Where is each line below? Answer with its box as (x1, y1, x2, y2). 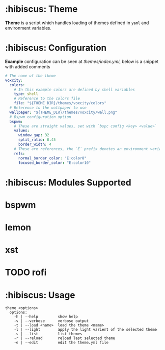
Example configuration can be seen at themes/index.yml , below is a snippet (5, 58, 159, 64)
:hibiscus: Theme (5, 3, 78, 15)
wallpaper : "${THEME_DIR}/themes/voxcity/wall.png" (9, 110, 118, 115)
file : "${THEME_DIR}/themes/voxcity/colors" (14, 101, 107, 106)
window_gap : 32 (18, 133, 50, 138)
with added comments (5, 64, 51, 69)
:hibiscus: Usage (5, 289, 75, 301)
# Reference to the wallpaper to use (9, 105, 87, 110)
